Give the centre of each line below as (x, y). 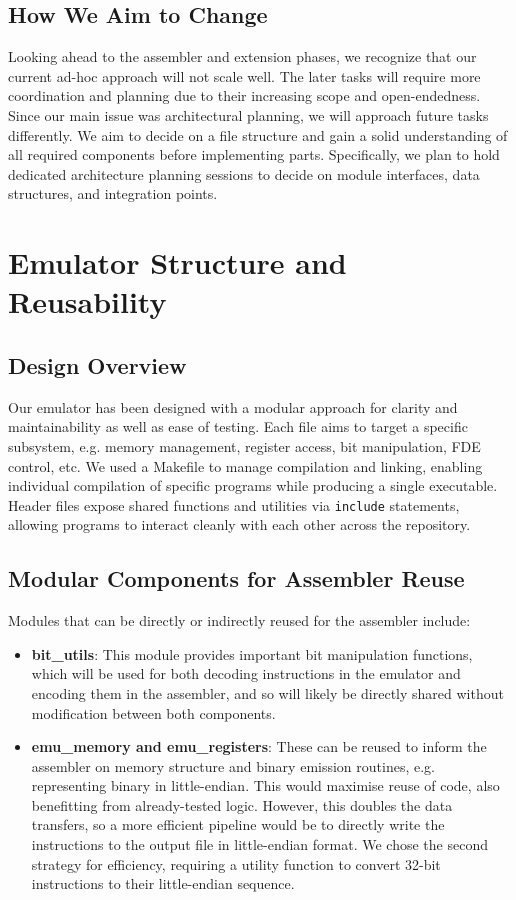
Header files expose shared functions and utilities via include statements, (234, 504)
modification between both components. (153, 712)
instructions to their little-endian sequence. (163, 883)
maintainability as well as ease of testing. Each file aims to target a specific (238, 426)
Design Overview (97, 364)
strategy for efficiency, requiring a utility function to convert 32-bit (236, 863)
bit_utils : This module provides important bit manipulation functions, (252, 653)
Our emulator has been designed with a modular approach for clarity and (233, 406)
